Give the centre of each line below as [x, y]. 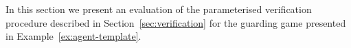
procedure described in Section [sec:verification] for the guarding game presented [176, 22]
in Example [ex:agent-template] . [73, 36]
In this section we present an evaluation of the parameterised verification [159, 9]
